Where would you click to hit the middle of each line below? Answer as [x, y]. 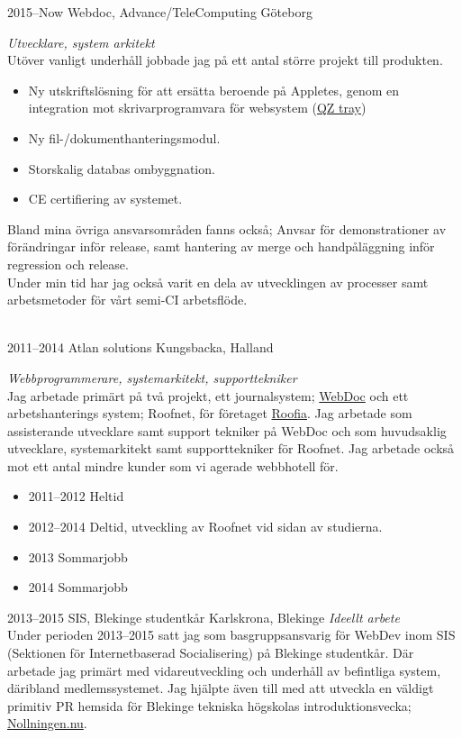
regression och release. [68, 264]
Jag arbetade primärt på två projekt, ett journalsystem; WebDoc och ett [208, 395]
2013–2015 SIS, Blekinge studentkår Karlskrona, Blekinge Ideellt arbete [204, 617]
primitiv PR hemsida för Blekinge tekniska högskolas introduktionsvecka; [209, 705]
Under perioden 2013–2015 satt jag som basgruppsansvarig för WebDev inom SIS [231, 635]
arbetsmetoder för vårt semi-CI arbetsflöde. [127, 300]
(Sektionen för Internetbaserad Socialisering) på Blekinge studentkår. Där [211, 653]
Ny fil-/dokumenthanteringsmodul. [124, 137]
